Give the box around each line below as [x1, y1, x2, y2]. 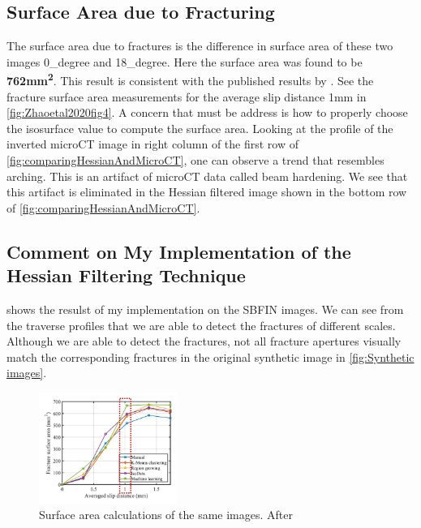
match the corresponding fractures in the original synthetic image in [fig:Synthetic [6, 348, 415, 365]
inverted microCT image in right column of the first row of [6, 135, 299, 152]
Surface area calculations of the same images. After [39, 506, 293, 523]
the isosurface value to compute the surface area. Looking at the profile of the [6, 119, 393, 136]
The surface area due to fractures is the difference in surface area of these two [6, 37, 393, 54]
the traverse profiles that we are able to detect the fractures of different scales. [6, 316, 396, 333]
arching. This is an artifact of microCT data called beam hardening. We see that [6, 167, 408, 184]
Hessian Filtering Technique [6, 263, 246, 288]
